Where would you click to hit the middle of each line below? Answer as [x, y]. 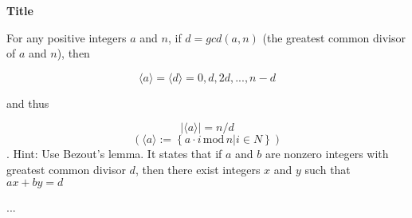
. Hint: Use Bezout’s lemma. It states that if [114, 154]
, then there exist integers [198, 169]
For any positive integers [67, 37]
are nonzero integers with [327, 154]
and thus [28, 103]
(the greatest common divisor [334, 37]
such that [328, 169]
